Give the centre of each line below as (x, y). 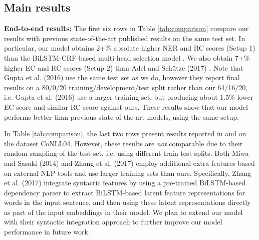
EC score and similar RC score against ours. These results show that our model (126, 106)
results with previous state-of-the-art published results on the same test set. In (125, 38)
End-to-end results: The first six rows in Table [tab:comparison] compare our (126, 28)
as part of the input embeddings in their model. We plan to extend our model (123, 212)
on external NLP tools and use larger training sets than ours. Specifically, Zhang (128, 173)
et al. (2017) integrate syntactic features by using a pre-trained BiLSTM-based (125, 183)
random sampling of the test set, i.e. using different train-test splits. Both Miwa (126, 153)
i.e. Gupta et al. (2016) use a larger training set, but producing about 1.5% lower (129, 97)
